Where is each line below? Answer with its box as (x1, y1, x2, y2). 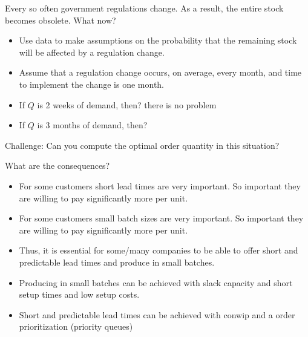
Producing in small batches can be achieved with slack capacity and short (19, 276, 293, 289)
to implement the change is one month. (19, 77, 165, 90)
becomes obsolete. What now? (5, 13, 116, 26)
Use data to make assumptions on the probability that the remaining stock (19, 34, 297, 47)
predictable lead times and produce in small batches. (19, 255, 215, 268)
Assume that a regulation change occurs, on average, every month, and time (19, 66, 302, 79)
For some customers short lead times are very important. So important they (19, 179, 301, 192)
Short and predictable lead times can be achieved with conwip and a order (19, 308, 295, 321)
